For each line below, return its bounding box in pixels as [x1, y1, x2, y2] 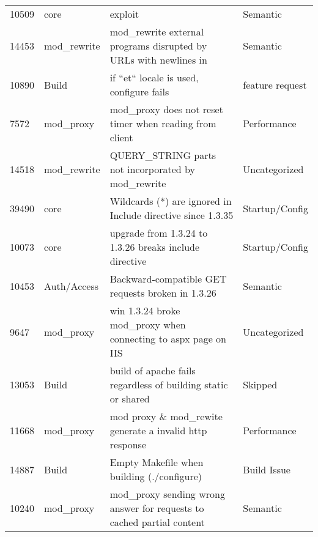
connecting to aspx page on [109, 331, 226, 346]
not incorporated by [109, 162, 195, 176]
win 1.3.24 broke [109, 303, 180, 317]
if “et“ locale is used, [109, 70, 199, 84]
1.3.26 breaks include [109, 240, 200, 254]
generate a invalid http [109, 423, 207, 437]
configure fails [109, 84, 169, 98]
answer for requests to [109, 501, 204, 515]
